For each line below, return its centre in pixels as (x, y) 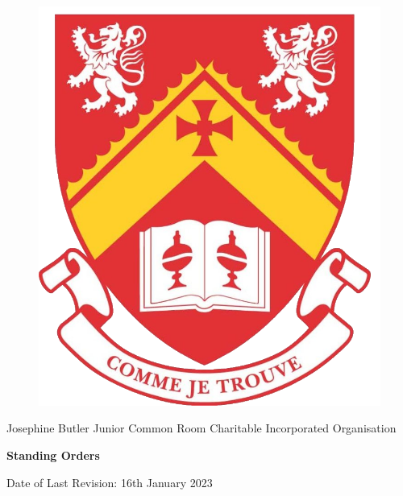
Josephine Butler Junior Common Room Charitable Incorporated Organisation (201, 428)
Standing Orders (53, 455)
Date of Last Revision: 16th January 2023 (110, 482)
